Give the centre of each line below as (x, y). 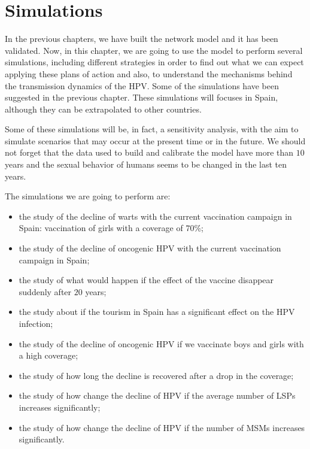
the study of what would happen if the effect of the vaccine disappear (146, 280)
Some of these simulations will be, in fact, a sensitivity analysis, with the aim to (152, 129)
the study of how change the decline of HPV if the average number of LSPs (157, 395)
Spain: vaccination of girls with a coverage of (101, 228)
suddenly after (45, 291)
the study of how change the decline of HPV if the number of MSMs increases (162, 427)
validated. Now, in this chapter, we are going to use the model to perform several (154, 50)
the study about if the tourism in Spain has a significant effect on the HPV (157, 312)
